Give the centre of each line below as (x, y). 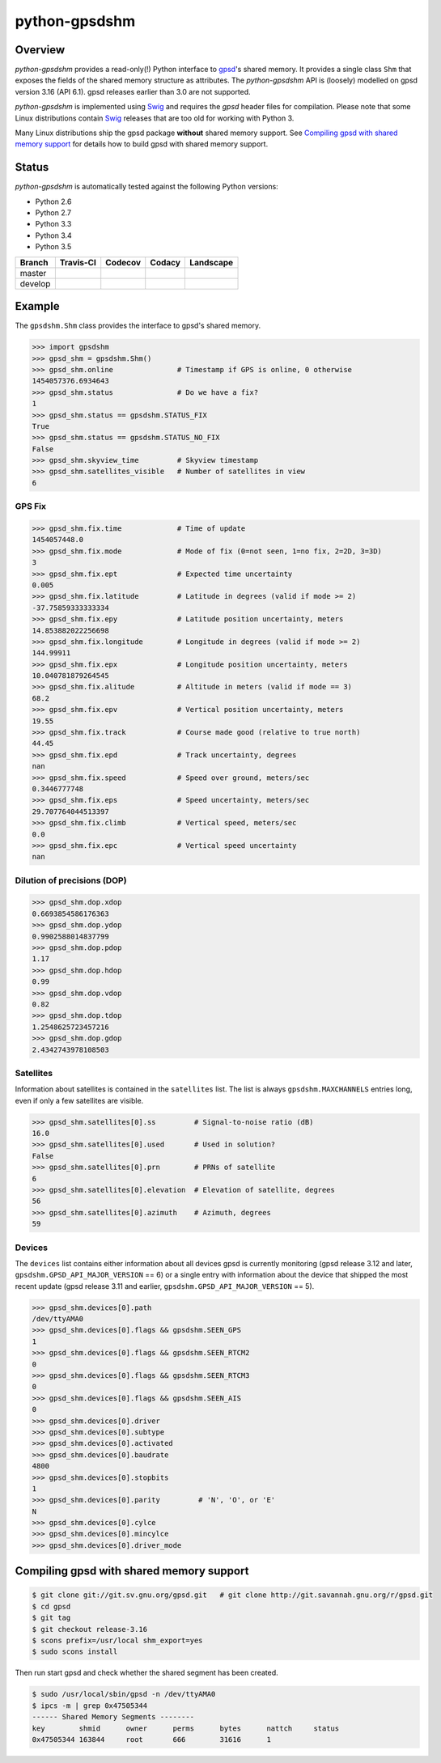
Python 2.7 (53, 213)
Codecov (123, 262)
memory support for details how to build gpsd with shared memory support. (142, 144)
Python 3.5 (53, 247)
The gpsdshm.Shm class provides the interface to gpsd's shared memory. (138, 326)
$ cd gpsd (51, 1606)
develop (35, 283)
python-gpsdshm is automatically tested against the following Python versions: (146, 187)
